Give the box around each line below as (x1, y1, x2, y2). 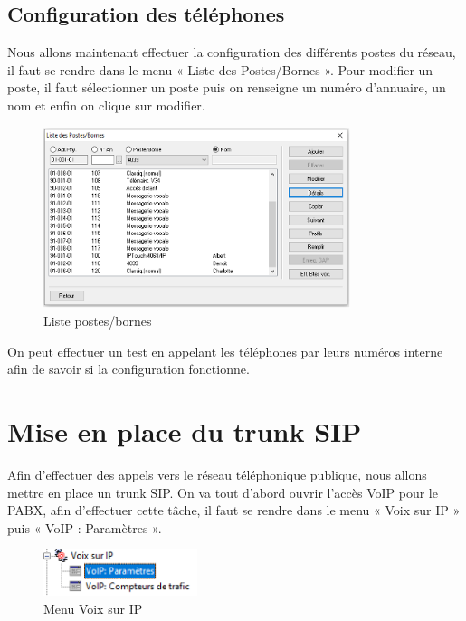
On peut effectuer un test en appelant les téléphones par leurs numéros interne (7, 341, 443, 360)
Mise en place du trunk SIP (7, 413, 362, 450)
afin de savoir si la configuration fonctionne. (7, 359, 250, 378)
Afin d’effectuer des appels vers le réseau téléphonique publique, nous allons (7, 464, 427, 483)
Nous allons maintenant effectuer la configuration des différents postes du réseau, (7, 43, 456, 62)
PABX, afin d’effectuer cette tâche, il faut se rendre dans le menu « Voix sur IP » (7, 501, 461, 520)
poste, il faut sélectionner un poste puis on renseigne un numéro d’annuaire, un (7, 78, 446, 97)
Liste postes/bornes (43, 311, 152, 330)
